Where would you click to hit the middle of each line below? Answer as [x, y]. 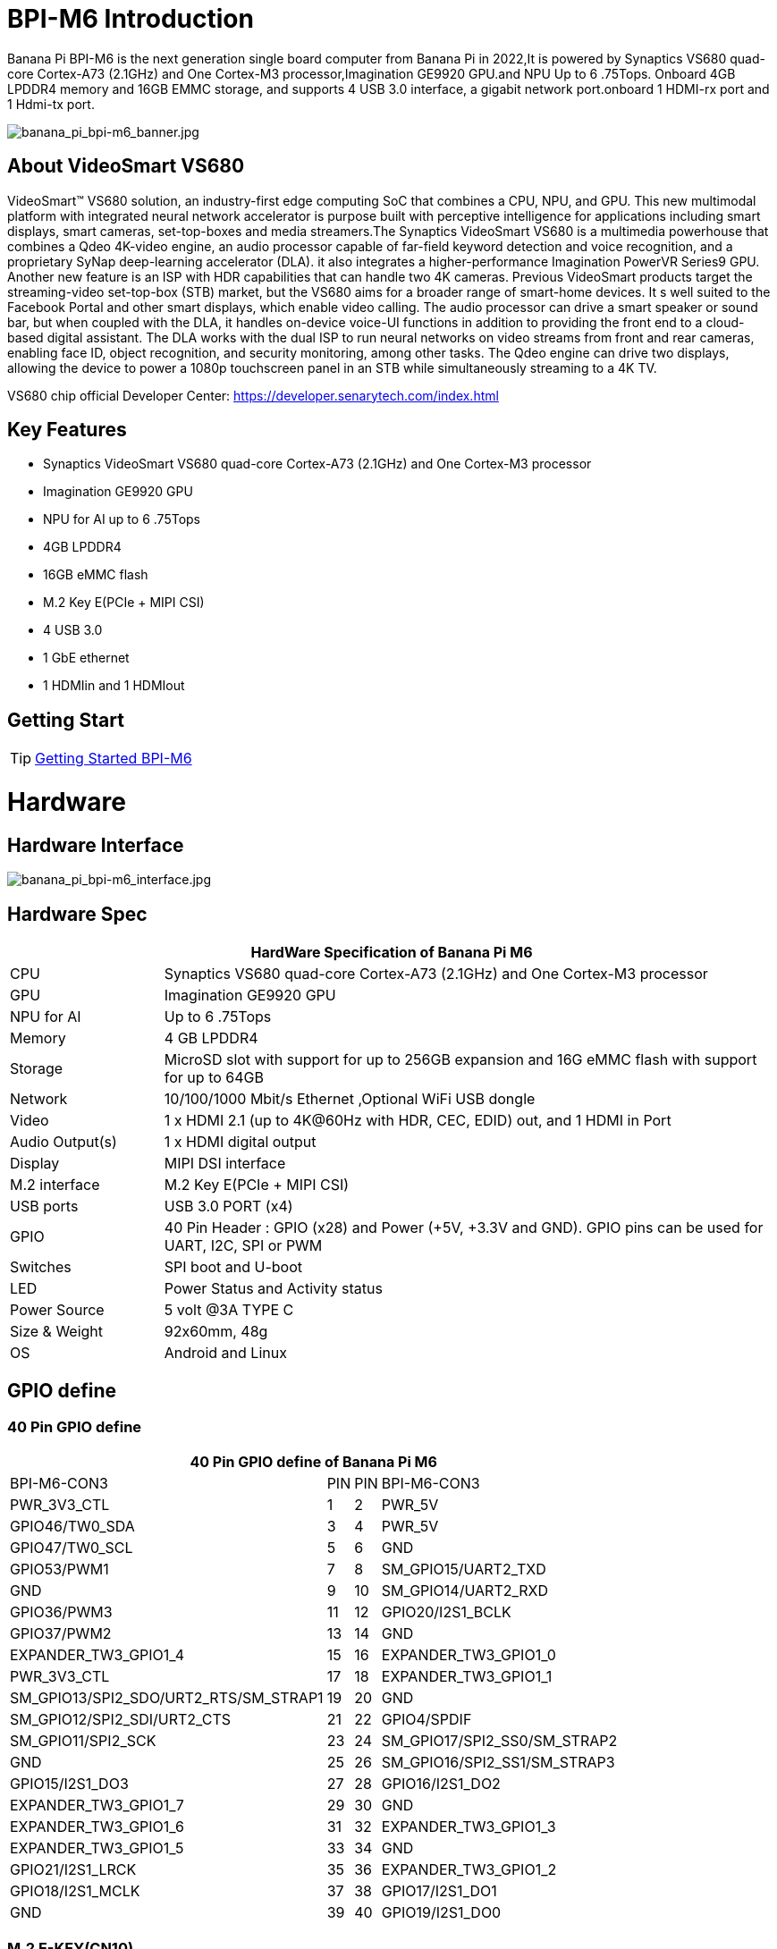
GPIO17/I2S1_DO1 [439, 1891]
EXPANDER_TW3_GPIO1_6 [97, 1827]
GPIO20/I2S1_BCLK [446, 1612]
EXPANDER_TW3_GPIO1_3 [469, 1827]
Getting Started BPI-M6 [114, 759]
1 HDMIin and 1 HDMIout [114, 686]
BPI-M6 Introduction [131, 19]
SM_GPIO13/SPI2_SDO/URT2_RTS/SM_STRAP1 [167, 1698]
